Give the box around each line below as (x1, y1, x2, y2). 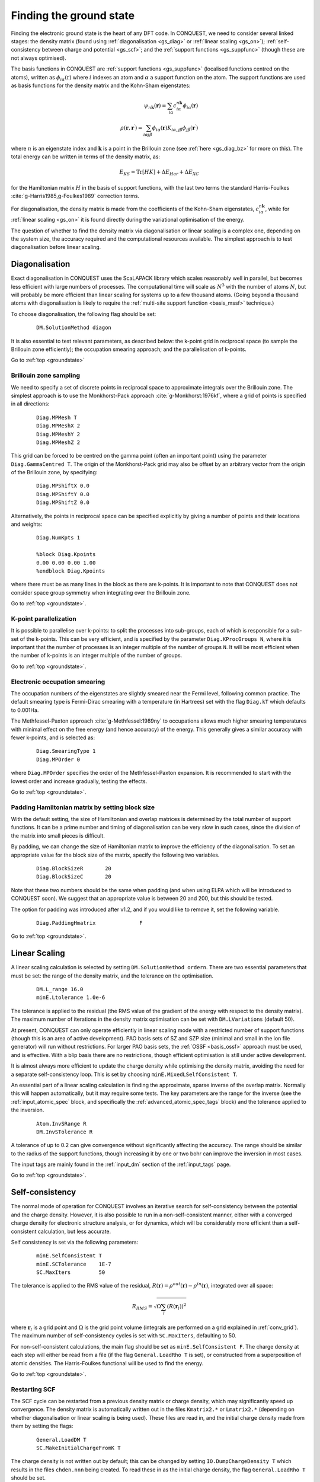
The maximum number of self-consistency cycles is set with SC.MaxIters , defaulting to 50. (11, 1332, 237, 1339)
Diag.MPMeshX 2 (36, 423, 81, 429)
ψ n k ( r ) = (143, 103, 167, 110)
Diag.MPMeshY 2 (36, 430, 81, 437)
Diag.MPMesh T (36, 414, 77, 421)
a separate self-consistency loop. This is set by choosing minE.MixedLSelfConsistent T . (11, 1071, 238, 1078)
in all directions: (11, 400, 50, 407)
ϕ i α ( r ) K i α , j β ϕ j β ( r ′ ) (152, 123, 199, 133)
